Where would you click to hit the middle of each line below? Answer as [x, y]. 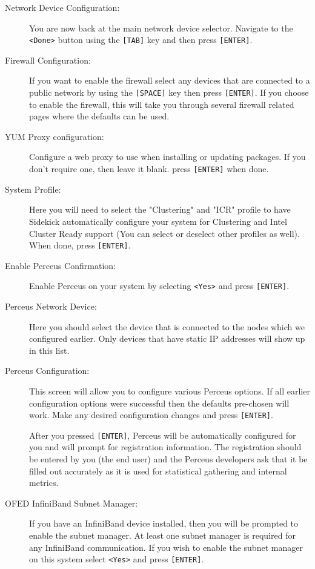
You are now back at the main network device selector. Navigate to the [161, 28]
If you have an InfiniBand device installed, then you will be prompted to [164, 523]
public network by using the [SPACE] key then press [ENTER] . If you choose [169, 92]
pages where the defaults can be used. [99, 116]
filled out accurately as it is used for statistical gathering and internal [158, 471]
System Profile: [33, 189]
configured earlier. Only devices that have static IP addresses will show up [167, 338]
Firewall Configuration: [48, 60]
